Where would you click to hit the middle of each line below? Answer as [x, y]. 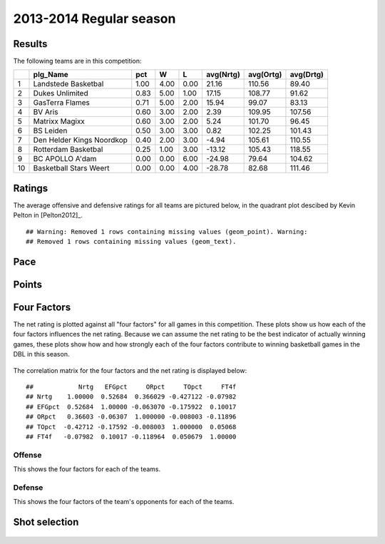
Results [30, 44]
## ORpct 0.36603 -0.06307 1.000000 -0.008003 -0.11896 [131, 417]
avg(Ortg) [265, 75]
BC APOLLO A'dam [65, 159]
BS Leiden [50, 130]
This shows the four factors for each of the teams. [87, 469]
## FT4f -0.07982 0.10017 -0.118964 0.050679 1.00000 [131, 436]
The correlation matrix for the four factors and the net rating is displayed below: [130, 370]
